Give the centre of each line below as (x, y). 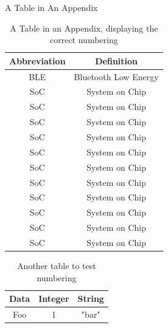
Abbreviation (37, 60)
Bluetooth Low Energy (116, 76)
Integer (54, 299)
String (91, 299)
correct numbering (84, 40)
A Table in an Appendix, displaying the (84, 28)
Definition (117, 60)
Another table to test (57, 265)
